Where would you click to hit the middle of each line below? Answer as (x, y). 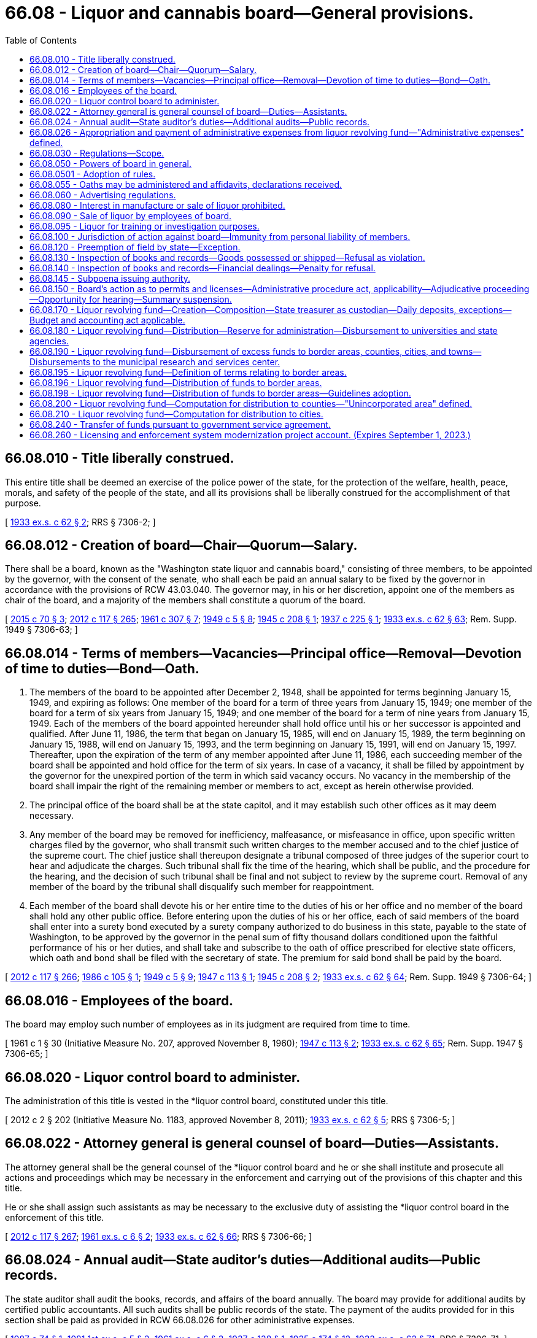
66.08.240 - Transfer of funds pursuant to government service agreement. (180, 424)
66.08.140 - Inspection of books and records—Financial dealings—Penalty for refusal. (203, 268)
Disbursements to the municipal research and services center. (155, 362)
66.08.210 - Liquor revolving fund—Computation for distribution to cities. (176, 414)
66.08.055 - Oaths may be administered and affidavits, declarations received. (186, 184)
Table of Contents (41, 40)
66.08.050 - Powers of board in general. (111, 163)
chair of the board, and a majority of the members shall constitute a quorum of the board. (185, 600)
